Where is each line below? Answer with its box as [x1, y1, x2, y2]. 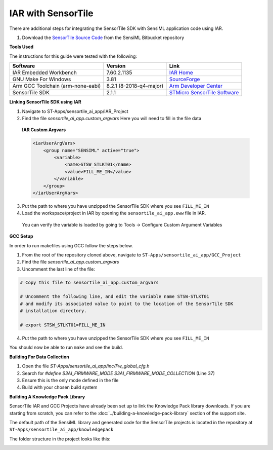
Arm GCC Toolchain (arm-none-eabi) [12, 83, 101, 90]
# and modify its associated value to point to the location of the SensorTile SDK [20, 301, 234, 307]
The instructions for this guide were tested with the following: [9, 53, 138, 59]
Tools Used [9, 44, 34, 50]
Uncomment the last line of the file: [22, 266, 96, 272]
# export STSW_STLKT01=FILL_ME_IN [20, 322, 106, 328]
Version [106, 62, 126, 69]
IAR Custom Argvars [22, 127, 66, 133]
